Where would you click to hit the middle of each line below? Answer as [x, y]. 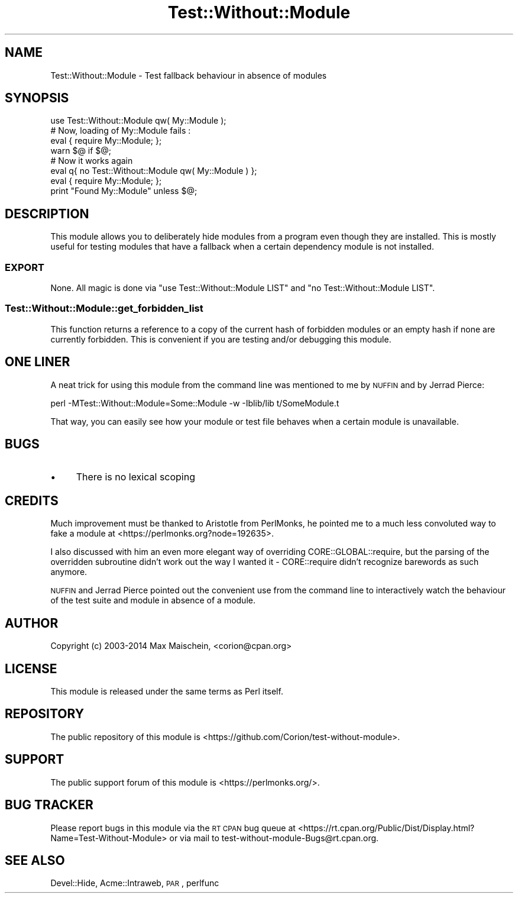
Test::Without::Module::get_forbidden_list [104, 309]
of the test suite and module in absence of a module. [153, 600]
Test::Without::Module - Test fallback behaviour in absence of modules [189, 75]
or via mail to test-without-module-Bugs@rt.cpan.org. [274, 838]
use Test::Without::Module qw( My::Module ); [138, 121]
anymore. [69, 572]
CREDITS [32, 500]
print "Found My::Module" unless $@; [124, 191]
